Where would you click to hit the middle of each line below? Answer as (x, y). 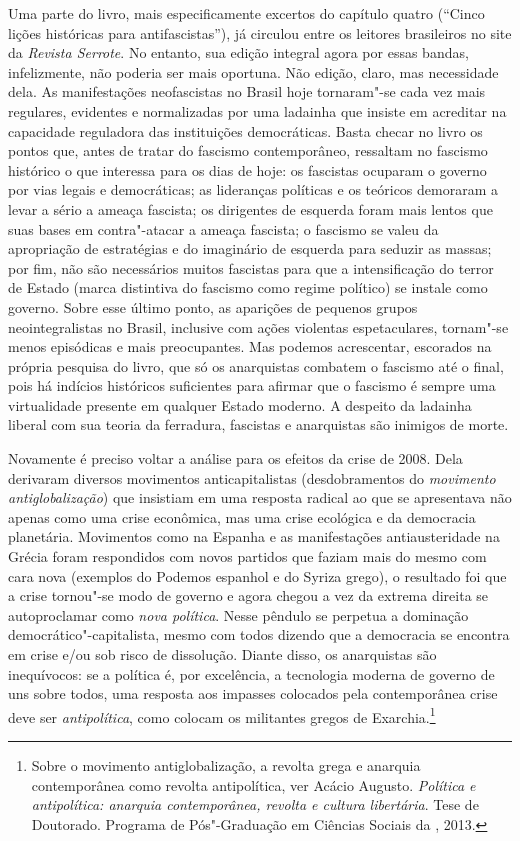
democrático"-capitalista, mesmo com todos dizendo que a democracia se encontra (259, 634)
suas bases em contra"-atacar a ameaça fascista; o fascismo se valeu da (223, 228)
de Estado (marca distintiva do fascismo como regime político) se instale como (248, 287)
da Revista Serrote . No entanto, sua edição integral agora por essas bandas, (238, 52)
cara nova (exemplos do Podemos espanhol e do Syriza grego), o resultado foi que (257, 575)
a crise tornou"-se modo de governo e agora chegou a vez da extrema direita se (248, 595)
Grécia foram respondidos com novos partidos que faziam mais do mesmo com (247, 556)
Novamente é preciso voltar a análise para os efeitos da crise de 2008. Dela (235, 458)
